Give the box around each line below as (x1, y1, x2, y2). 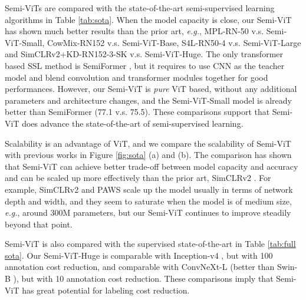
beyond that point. (5, 217, 73, 230)
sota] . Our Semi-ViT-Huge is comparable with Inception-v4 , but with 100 (5, 249, 273, 261)
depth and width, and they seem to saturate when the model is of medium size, (5, 194, 292, 207)
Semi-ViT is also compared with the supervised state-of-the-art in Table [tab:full (5, 238, 296, 250)
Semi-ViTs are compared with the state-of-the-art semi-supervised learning (5, 2, 275, 14)
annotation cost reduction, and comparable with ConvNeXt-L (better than (5, 261, 275, 273)
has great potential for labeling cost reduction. (22, 283, 190, 296)
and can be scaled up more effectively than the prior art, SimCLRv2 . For (5, 172, 271, 184)
